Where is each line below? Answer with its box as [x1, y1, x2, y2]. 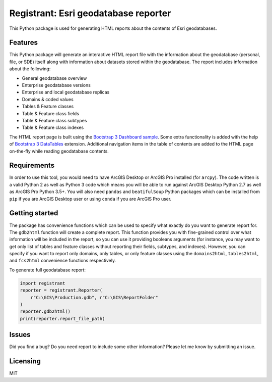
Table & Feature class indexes [22, 124, 84, 131]
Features [9, 38, 38, 47]
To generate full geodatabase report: [9, 267, 86, 273]
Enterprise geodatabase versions [22, 82, 91, 88]
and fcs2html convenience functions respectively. [9, 258, 116, 264]
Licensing [9, 357, 41, 366]
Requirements [9, 161, 55, 170]
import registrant [20, 280, 65, 286]
